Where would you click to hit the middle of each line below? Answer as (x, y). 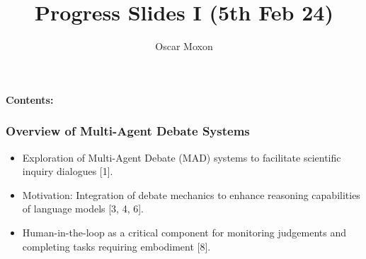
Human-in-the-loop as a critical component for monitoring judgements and (184, 232)
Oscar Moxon (184, 46)
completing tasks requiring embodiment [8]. (116, 246)
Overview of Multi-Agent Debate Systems (128, 131)
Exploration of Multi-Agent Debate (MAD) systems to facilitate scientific (182, 157)
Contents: (30, 99)
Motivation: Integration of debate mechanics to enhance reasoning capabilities (191, 194)
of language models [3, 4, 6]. (83, 209)
